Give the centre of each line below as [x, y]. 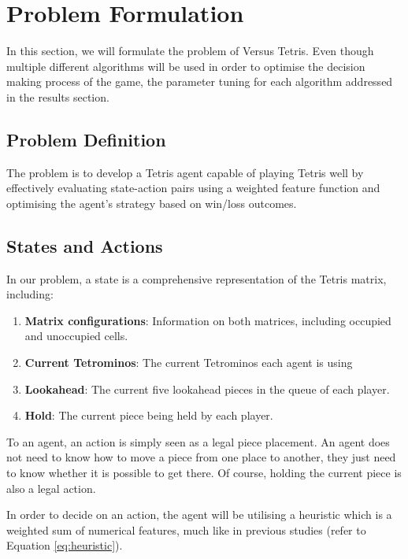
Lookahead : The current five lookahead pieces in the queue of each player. [207, 389]
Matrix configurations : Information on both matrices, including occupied [208, 320]
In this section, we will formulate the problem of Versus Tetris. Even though [190, 51]
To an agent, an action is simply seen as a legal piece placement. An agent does [198, 441]
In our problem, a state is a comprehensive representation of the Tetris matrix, [197, 278]
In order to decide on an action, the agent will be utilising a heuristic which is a [199, 515]
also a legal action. [51, 488]
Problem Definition [86, 139]
